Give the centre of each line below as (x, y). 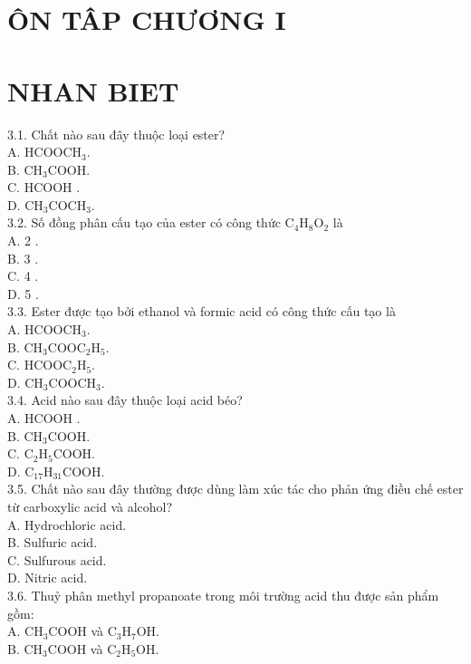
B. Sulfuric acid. (53, 542)
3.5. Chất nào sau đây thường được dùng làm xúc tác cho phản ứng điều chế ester (235, 489)
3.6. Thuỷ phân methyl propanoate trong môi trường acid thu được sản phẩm (223, 595)
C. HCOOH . (44, 187)
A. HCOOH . (44, 418)
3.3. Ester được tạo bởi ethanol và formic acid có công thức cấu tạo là (202, 311)
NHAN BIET (93, 90)
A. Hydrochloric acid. (67, 524)
